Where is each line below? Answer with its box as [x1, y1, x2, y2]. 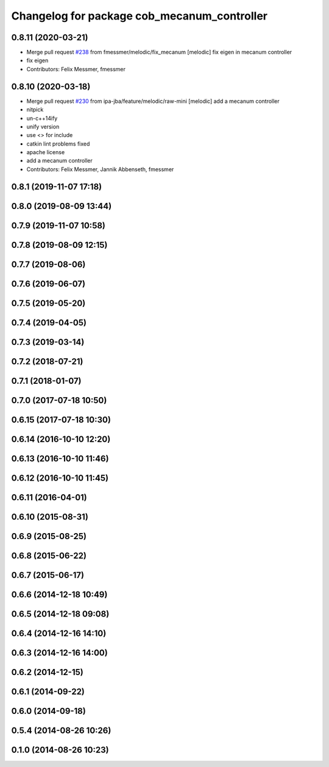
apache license [26, 149, 65, 156]
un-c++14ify [26, 115, 58, 122]
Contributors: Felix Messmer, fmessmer [26, 65, 126, 72]
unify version [26, 122, 60, 130]
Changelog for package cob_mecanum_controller [11, 9, 268, 23]
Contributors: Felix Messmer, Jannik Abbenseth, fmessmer [26, 165, 174, 173]
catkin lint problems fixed [26, 140, 90, 147]
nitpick [26, 106, 44, 113]
